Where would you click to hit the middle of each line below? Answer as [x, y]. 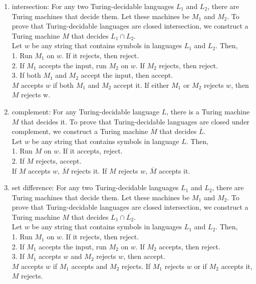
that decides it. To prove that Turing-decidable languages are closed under [135, 121]
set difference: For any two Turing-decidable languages [95, 187]
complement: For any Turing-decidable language [86, 111]
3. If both [26, 75]
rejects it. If [89, 170]
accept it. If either [141, 85]
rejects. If [136, 266]
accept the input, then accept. [127, 75]
